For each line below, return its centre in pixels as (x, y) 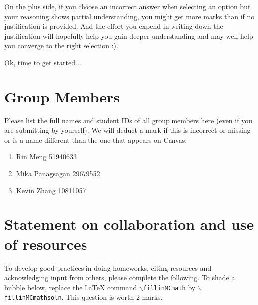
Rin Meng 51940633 (46, 156)
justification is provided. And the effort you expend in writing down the (114, 26)
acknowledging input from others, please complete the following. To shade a (120, 277)
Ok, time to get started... (43, 62)
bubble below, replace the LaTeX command (71, 287)
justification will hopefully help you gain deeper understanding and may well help (129, 36)
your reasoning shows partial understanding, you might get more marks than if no (129, 16)
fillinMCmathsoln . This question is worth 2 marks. (84, 297)
